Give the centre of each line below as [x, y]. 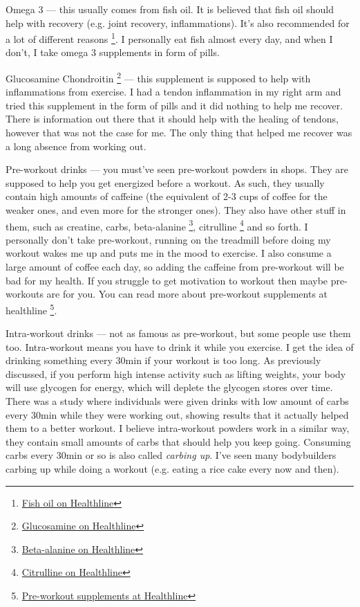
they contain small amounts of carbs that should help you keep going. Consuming [178, 441]
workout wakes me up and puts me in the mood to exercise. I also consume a [169, 253]
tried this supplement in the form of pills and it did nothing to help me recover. [174, 105]
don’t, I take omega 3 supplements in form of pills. [113, 52]
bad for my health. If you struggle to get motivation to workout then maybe [167, 280]
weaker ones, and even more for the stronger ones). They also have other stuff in [176, 210]
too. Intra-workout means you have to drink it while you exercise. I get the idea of [180, 346]
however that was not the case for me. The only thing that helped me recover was [179, 133]
